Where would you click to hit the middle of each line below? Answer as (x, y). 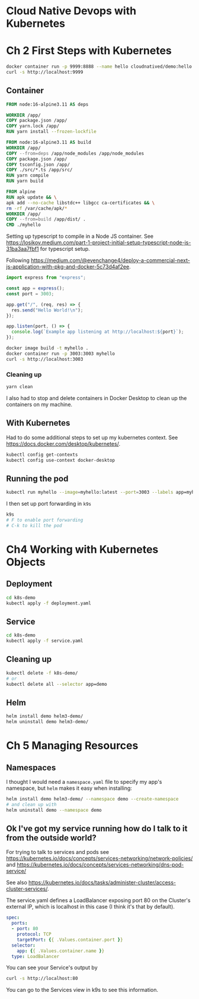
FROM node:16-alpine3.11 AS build (49, 143)
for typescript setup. (65, 249)
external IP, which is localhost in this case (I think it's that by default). (90, 907)
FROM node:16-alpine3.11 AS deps (47, 104)
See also (17, 883)
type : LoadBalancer (36, 956)
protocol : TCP (34, 934)
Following (18, 260)
